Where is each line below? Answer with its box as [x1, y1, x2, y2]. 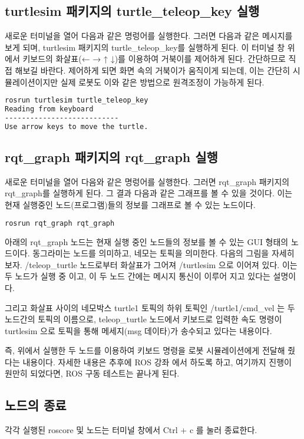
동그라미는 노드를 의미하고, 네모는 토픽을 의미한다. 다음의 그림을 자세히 [32, 247, 295, 259]
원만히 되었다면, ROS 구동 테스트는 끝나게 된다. [5, 367, 180, 379]
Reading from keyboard [5, 105, 94, 114]
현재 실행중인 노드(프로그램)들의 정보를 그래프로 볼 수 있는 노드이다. [5, 199, 256, 211]
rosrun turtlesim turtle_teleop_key [5, 96, 148, 105]
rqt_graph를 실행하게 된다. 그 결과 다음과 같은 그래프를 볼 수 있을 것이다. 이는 [5, 187, 293, 199]
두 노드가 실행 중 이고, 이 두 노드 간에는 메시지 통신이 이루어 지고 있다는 [5, 270, 270, 282]
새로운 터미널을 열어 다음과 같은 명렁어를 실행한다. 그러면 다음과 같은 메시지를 [5, 29, 293, 42]
